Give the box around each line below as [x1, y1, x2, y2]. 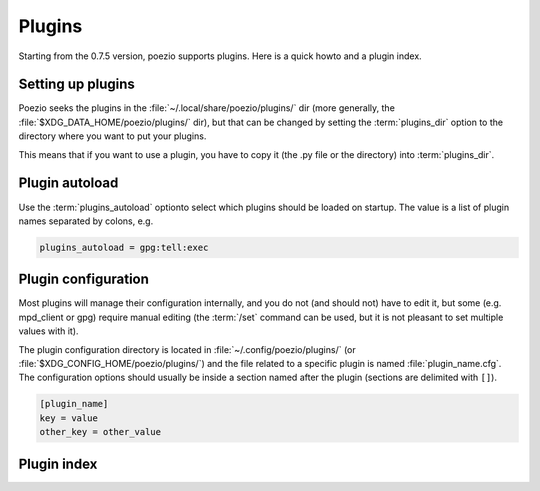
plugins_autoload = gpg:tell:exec [39, 241, 209, 253]
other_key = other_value [39, 426, 162, 438]
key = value [39, 412, 99, 424]
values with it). [18, 325, 79, 337]
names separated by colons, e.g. [18, 215, 154, 227]
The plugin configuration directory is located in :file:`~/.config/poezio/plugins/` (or [18, 343, 356, 355]
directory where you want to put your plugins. [18, 130, 207, 142]
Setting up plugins [18, 76, 135, 93]
